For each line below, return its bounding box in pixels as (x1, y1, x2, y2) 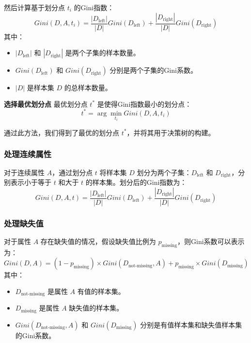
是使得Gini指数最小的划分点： (97, 98, 192, 109)
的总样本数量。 (64, 82, 112, 93)
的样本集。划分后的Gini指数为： (85, 177, 187, 187)
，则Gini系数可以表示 (177, 236, 245, 246)
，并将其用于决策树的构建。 (126, 127, 215, 137)
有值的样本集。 (77, 286, 125, 296)
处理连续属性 (4, 148, 52, 160)
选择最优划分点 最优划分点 (4, 98, 88, 109)
